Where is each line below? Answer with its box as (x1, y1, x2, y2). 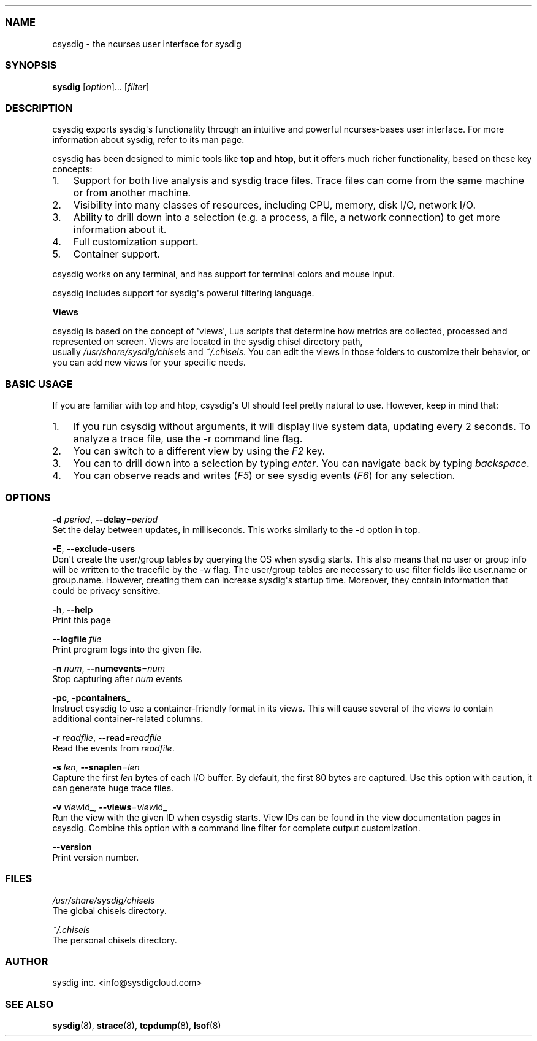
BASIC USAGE (5, 377, 73, 390)
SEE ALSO (5, 997, 54, 1010)
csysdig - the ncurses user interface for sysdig (52, 38, 242, 49)
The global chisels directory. (52, 905, 167, 916)
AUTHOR (5, 955, 48, 967)
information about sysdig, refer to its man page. (52, 134, 245, 145)
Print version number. (52, 851, 139, 862)
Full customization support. (73, 236, 199, 248)
